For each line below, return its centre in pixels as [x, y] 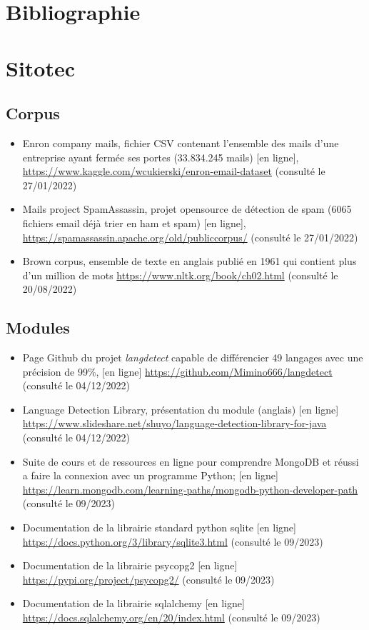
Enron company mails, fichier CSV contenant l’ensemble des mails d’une [181, 142]
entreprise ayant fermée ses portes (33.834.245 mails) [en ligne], [161, 157]
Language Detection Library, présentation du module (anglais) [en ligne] [181, 409]
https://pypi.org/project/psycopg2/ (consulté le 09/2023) [148, 579]
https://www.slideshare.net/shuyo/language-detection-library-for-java [175, 423]
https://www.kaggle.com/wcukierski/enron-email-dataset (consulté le [174, 171]
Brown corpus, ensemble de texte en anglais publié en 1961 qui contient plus [189, 261]
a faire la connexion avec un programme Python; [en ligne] [150, 475]
